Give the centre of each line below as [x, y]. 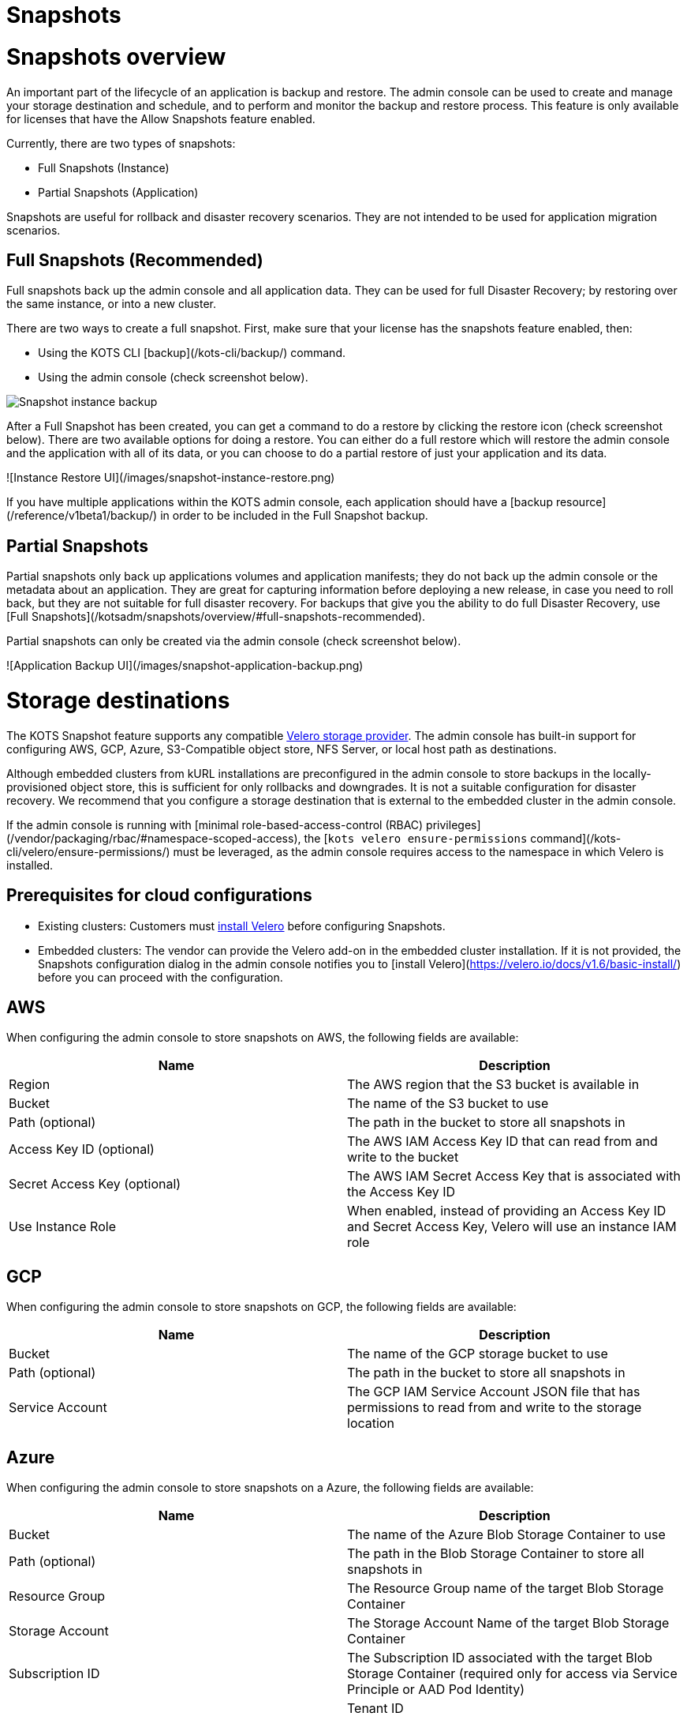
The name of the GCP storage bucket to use [478, 1354]
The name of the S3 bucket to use [448, 1104]
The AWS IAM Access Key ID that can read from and [502, 1142]
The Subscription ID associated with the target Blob [500, 1658]
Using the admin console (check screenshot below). [173, 377]
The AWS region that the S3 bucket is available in [493, 1085]
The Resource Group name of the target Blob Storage [506, 1589]
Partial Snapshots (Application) [118, 192]
